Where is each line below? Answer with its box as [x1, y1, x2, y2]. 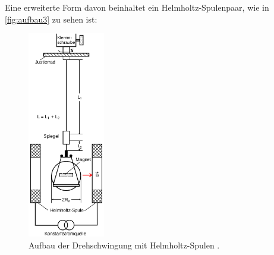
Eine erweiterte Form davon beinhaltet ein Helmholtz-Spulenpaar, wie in [5, 1, 269, 13]
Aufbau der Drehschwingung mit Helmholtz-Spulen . [29, 239, 220, 251]
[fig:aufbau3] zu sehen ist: [5, 12, 97, 25]
